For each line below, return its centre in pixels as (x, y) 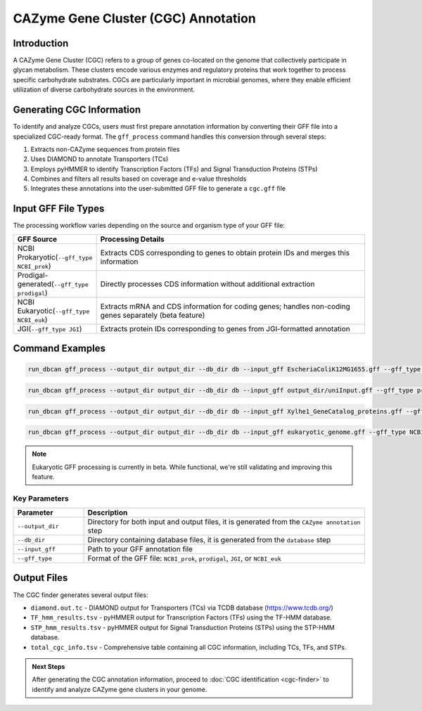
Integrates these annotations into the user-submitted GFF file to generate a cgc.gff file (158, 188)
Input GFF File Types (59, 209)
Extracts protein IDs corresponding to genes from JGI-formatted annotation (225, 328)
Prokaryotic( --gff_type (55, 257)
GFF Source (37, 239)
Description (108, 513)
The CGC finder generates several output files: (81, 595)
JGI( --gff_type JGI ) (50, 328)
